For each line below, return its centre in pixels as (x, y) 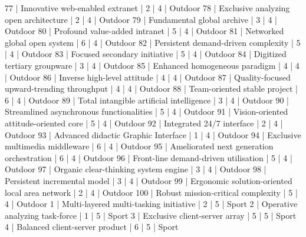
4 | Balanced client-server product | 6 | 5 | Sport (92, 227)
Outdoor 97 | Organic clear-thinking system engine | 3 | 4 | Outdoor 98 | (136, 169)
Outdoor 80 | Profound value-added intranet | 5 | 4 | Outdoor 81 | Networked (144, 31)
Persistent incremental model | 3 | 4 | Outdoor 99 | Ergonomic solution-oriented (149, 180)
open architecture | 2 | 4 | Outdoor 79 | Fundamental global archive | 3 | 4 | (141, 19)
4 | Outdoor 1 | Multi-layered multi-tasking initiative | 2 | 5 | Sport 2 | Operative (151, 204)
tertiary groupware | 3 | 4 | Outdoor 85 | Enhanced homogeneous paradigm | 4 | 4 (152, 65)
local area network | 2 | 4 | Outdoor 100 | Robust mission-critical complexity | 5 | (151, 192)
